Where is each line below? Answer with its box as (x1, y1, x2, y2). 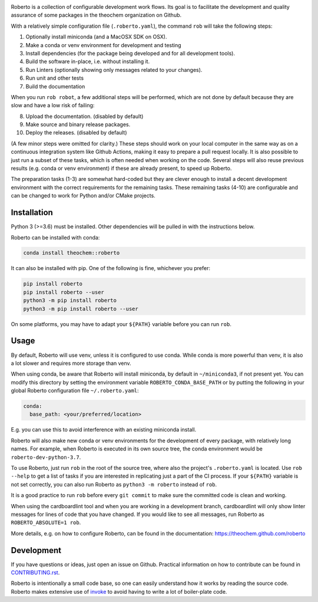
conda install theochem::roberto (23, 249, 120, 256)
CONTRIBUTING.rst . (11, 569, 60, 576)
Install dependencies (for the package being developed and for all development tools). (25, 50, 236, 57)
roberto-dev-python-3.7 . (11, 453, 81, 460)
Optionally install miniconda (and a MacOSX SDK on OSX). (25, 33, 167, 41)
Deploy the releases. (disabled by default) (25, 129, 127, 136)
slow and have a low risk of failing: (11, 102, 95, 109)
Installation (11, 208, 53, 218)
